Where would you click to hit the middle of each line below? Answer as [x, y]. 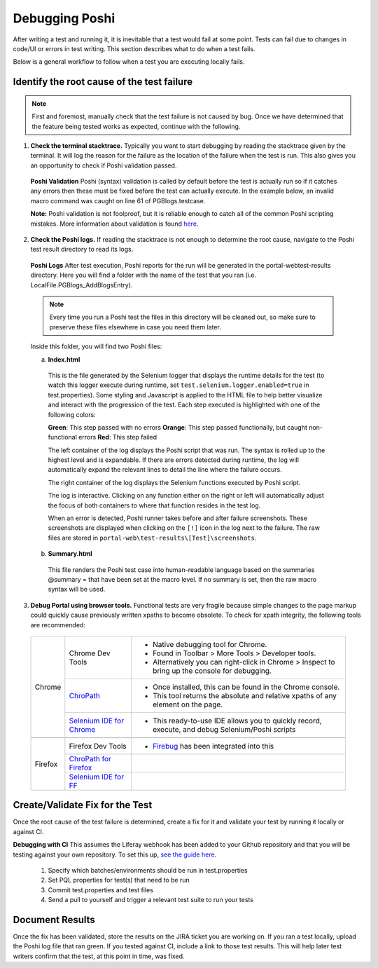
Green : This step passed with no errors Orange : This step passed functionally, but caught [177, 427]
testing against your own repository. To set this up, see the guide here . [115, 854]
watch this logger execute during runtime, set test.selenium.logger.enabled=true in [178, 385]
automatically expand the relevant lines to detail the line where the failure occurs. [165, 470]
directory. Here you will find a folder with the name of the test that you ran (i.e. [143, 275]
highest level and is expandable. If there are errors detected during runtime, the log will [173, 460]
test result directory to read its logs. [82, 250]
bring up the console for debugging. [212, 671]
